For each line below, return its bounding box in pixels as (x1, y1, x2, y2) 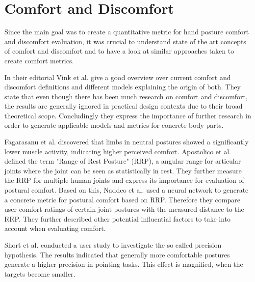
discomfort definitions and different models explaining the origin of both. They (4, 82, 241, 92)
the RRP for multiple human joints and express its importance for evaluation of (4, 175, 244, 185)
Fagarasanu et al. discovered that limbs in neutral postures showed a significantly (4, 137, 249, 147)
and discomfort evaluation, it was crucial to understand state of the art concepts (4, 36, 246, 46)
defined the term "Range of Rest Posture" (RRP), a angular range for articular (4, 156, 241, 166)
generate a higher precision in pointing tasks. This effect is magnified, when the (4, 259, 243, 269)
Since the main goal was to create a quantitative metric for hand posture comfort (4, 27, 249, 37)
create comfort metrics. (4, 55, 74, 65)
